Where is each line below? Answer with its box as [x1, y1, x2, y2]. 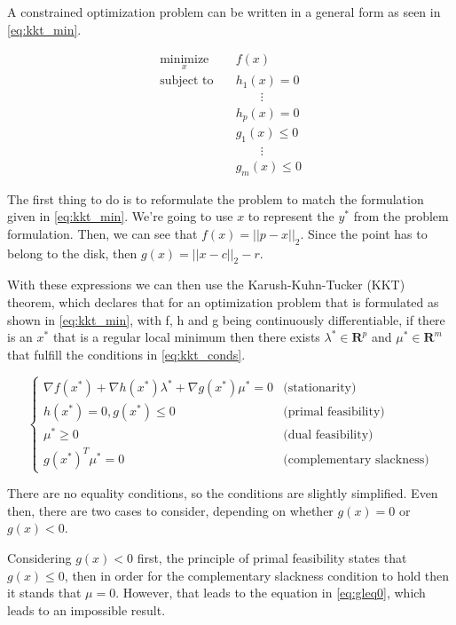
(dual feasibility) [283, 429, 373, 442]
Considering [7, 548, 72, 566]
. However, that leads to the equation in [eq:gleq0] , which [115, 583, 426, 602]
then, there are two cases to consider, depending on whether [7, 501, 334, 519]
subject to [160, 75, 214, 88]
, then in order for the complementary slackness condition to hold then [64, 566, 450, 584]
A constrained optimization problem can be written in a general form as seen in [7, 3, 441, 20]
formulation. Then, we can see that [7, 224, 198, 242]
